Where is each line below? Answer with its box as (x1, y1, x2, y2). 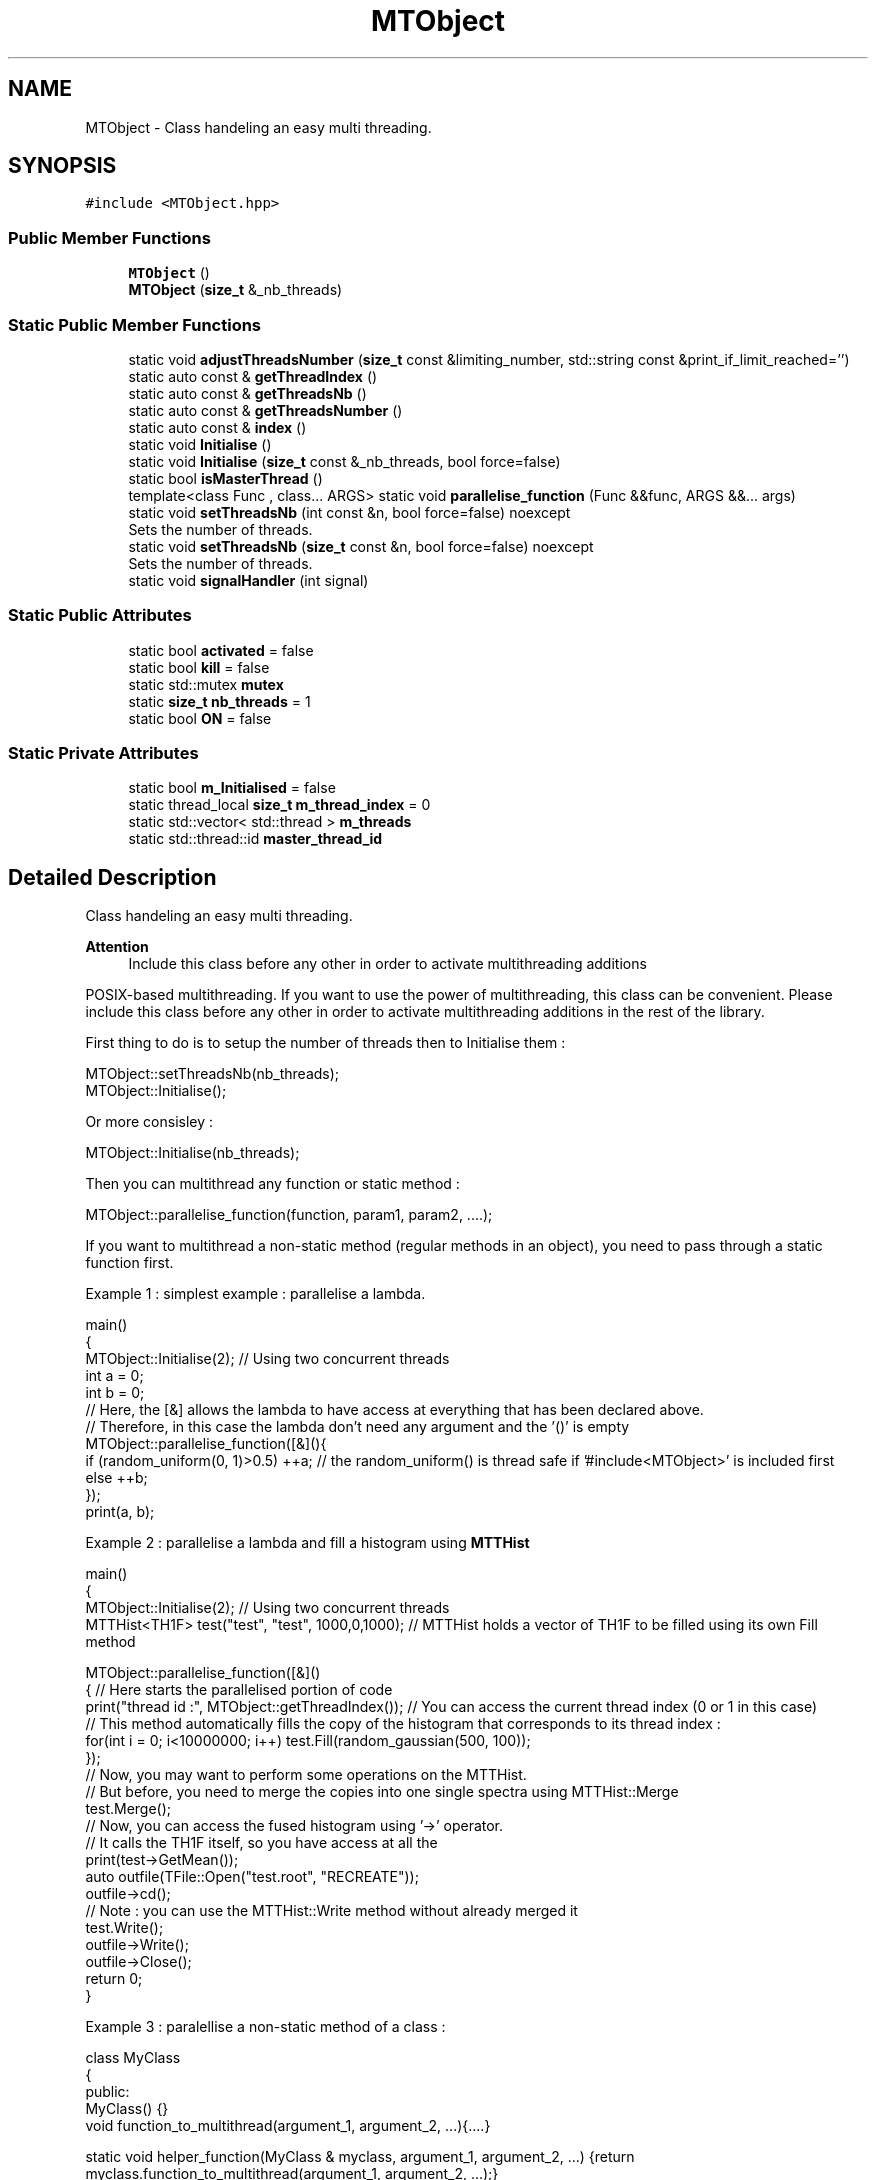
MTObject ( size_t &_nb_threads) (128, 281, 343, 299)
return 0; (85, 1970, 143, 1988)
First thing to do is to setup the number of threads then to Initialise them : (85, 1034, 566, 1052)
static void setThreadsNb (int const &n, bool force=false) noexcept (128, 503, 571, 521)
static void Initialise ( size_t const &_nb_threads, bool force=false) (128, 452, 561, 470)
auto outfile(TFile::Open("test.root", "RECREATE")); (85, 1868, 419, 1886)
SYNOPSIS (8, 153, 117, 179)
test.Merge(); (85, 1800, 172, 1818)
